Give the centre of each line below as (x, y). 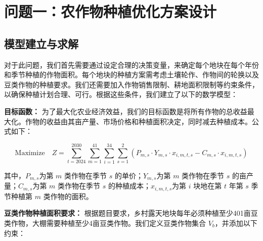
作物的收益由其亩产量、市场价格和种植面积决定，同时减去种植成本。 (138, 121)
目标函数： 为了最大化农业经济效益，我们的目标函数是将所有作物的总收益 (126, 111)
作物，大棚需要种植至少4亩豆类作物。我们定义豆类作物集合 (108, 223)
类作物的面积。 (68, 196)
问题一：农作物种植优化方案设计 (111, 11)
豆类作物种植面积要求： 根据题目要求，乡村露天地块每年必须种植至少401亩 (127, 213)
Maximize (30, 153)
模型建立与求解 (41, 43)
